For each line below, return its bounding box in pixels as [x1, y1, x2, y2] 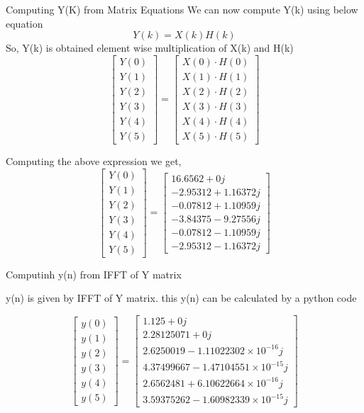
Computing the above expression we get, [6, 153, 182, 168]
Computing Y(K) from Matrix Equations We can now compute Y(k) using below [6, 2, 358, 16]
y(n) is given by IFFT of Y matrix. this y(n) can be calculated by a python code [6, 290, 357, 305]
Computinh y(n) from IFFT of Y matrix [6, 266, 182, 281]
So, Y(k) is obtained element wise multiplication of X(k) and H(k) [6, 40, 294, 55]
